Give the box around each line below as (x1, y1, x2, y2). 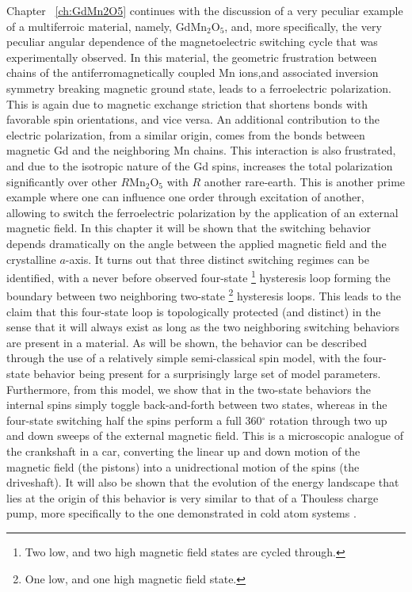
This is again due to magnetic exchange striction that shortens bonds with (6, 95, 368, 112)
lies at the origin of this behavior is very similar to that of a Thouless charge (6, 489, 379, 506)
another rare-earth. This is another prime (204, 173, 406, 189)
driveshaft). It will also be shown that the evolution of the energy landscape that (6, 474, 399, 491)
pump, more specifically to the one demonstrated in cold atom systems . (6, 505, 357, 521)
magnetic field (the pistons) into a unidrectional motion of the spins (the (6, 458, 360, 475)
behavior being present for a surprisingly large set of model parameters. (33, 365, 381, 381)
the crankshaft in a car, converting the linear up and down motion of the (6, 442, 360, 459)
